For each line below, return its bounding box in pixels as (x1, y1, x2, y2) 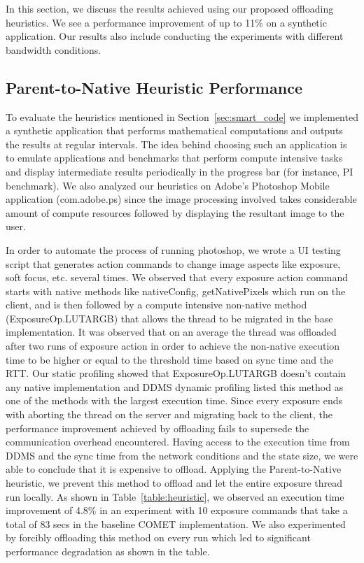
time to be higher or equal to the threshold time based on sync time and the (6, 352, 334, 366)
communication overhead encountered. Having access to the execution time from (6, 434, 350, 449)
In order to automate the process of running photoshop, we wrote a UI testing (6, 242, 341, 257)
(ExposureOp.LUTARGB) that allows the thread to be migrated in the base (6, 311, 333, 325)
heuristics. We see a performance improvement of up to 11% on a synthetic (6, 15, 327, 29)
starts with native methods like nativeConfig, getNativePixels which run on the (6, 283, 346, 298)
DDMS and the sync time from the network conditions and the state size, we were (6, 448, 358, 462)
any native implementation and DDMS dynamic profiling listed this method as (6, 379, 344, 394)
